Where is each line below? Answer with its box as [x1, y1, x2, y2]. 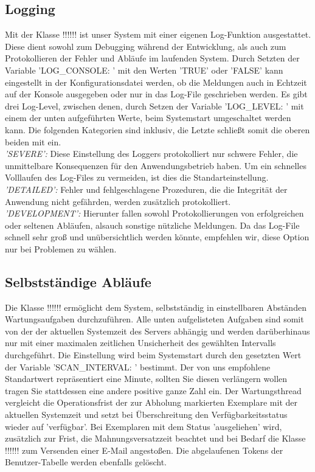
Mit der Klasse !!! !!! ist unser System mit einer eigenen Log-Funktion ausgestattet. [5, 28, 311, 41]
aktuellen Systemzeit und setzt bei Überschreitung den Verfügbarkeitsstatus [5, 408, 288, 421]
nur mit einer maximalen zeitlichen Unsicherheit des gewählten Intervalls [5, 336, 276, 349]
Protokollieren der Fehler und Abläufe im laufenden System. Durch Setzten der [5, 52, 300, 64]
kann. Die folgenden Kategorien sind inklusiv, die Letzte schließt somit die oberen [5, 123, 310, 136]
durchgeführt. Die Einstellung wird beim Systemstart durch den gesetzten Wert [5, 349, 302, 361]
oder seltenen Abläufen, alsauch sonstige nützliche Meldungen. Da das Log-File [5, 218, 300, 231]
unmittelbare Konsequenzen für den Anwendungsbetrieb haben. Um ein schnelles [5, 159, 306, 172]
